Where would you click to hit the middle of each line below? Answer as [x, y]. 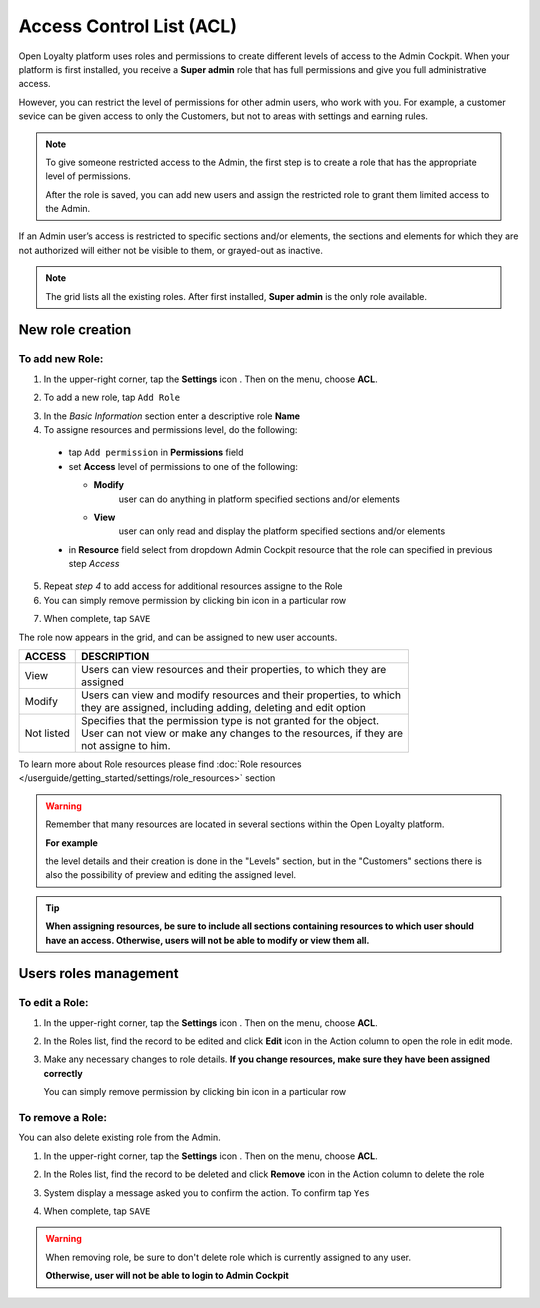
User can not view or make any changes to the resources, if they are [242, 733]
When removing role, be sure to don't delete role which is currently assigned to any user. [228, 1257]
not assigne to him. [125, 746]
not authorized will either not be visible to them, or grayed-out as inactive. [171, 250]
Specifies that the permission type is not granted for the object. [230, 721]
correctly [63, 1073]
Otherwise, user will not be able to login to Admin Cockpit [167, 1276]
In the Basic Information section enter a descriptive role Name [171, 416]
